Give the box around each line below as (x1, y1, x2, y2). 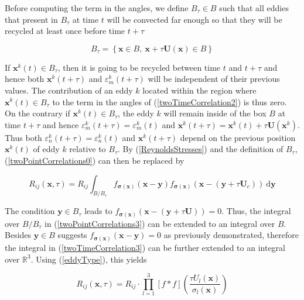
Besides (5, 229, 32, 241)
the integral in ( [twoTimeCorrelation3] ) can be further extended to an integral (5, 241, 285, 253)
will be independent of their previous (148, 73, 280, 85)
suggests (57, 229, 87, 241)
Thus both (5, 131, 42, 143)
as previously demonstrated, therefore (163, 229, 299, 241)
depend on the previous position (180, 131, 296, 143)
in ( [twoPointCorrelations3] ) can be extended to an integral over (44, 217, 275, 229)
